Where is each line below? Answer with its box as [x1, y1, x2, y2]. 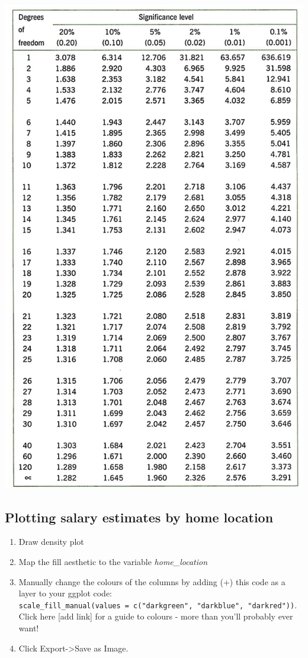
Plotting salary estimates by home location [5, 508, 274, 526]
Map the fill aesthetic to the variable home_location [18, 555, 208, 567]
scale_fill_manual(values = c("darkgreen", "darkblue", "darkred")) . [18, 598, 297, 611]
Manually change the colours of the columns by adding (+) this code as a [18, 575, 285, 588]
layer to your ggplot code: [18, 587, 112, 599]
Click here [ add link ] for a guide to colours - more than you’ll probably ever [18, 610, 293, 622]
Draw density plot [18, 535, 84, 548]
